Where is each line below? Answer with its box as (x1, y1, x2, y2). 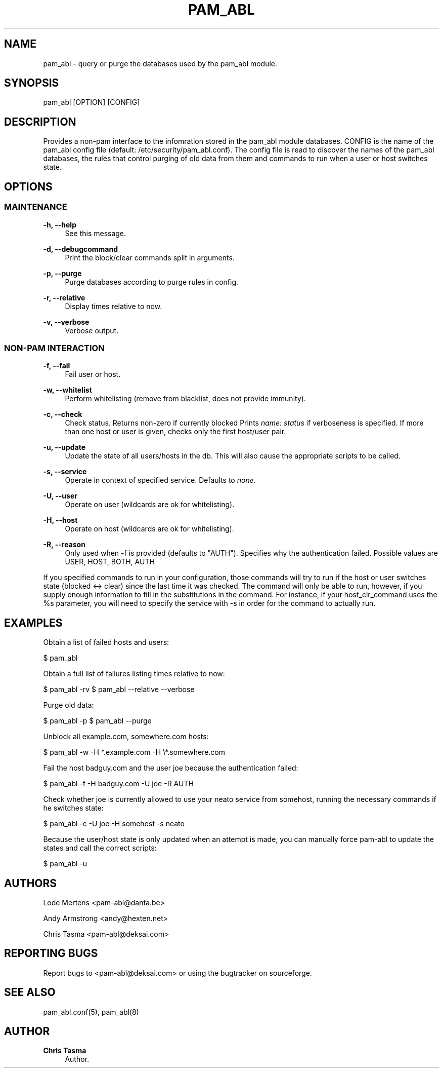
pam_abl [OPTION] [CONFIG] (43, 98, 140, 107)
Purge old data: (43, 701, 94, 710)
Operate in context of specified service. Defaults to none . (65, 476, 256, 485)
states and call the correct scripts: (43, 844, 157, 853)
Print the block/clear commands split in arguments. (65, 253, 235, 262)
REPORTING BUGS (4, 947, 98, 960)
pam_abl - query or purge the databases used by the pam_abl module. (43, 59, 278, 68)
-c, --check (43, 410, 82, 419)
